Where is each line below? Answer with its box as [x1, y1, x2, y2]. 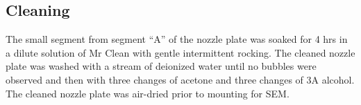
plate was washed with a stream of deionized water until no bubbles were [6, 59, 317, 73]
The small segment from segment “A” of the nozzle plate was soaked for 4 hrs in [6, 32, 348, 46]
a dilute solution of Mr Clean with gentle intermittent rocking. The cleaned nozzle [6, 45, 355, 59]
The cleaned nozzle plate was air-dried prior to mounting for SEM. [6, 86, 289, 100]
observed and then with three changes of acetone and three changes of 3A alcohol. [6, 72, 355, 86]
